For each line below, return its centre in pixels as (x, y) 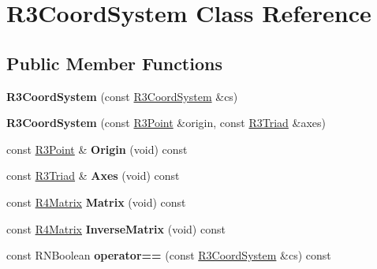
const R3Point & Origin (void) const (97, 149)
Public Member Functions (114, 63)
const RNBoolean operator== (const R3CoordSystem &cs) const (169, 255)
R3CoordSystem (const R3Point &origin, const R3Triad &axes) (166, 123)
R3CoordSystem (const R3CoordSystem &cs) (122, 96)
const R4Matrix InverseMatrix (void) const (116, 228)
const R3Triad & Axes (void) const (93, 176)
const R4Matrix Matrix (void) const (96, 202)
